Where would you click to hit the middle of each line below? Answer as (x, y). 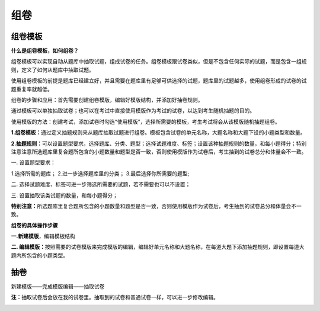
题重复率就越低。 (32, 89)
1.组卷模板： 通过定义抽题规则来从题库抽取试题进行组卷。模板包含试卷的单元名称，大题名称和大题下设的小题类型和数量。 (158, 133)
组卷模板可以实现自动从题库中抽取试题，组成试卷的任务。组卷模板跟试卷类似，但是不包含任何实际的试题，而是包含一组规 (159, 62)
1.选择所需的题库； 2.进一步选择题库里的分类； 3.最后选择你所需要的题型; (100, 173)
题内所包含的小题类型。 (39, 255)
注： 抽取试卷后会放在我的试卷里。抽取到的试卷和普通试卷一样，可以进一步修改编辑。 (115, 297)
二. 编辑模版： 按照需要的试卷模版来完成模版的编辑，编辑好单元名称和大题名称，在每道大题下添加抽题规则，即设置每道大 (158, 247)
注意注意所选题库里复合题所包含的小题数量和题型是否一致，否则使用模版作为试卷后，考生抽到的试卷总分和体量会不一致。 (159, 152)
